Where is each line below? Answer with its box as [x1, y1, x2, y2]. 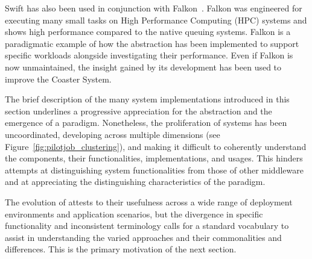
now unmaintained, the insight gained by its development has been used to [5, 60, 282, 73]
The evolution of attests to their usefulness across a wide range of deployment [5, 195, 293, 208]
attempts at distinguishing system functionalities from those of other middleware [5, 163, 304, 176]
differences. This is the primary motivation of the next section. [5, 243, 237, 255]
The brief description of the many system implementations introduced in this [5, 93, 290, 105]
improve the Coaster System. [5, 72, 112, 85]
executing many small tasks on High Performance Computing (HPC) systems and [5, 13, 307, 26]
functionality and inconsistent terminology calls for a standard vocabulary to [5, 219, 289, 232]
